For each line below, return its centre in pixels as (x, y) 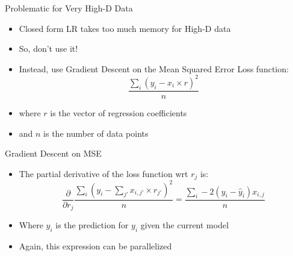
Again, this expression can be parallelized (95, 245)
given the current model (185, 225)
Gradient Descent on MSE (53, 153)
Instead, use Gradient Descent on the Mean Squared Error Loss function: (154, 68)
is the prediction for (92, 225)
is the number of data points (96, 133)
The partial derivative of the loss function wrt (103, 173)
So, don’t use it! (48, 48)
